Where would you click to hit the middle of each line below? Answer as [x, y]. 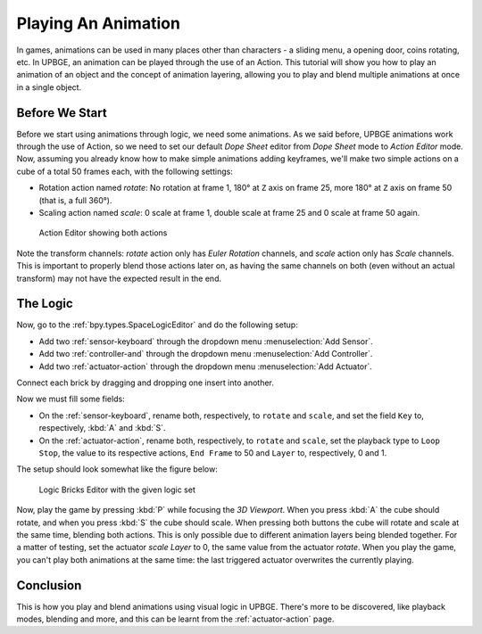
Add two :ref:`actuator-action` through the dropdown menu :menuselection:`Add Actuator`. [205, 366]
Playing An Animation [98, 23]
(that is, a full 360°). [75, 200]
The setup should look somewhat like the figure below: [117, 469]
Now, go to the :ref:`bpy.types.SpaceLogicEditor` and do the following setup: [157, 325]
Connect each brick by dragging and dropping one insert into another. [145, 383]
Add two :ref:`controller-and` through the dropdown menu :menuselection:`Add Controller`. [206, 354]
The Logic [45, 304]
